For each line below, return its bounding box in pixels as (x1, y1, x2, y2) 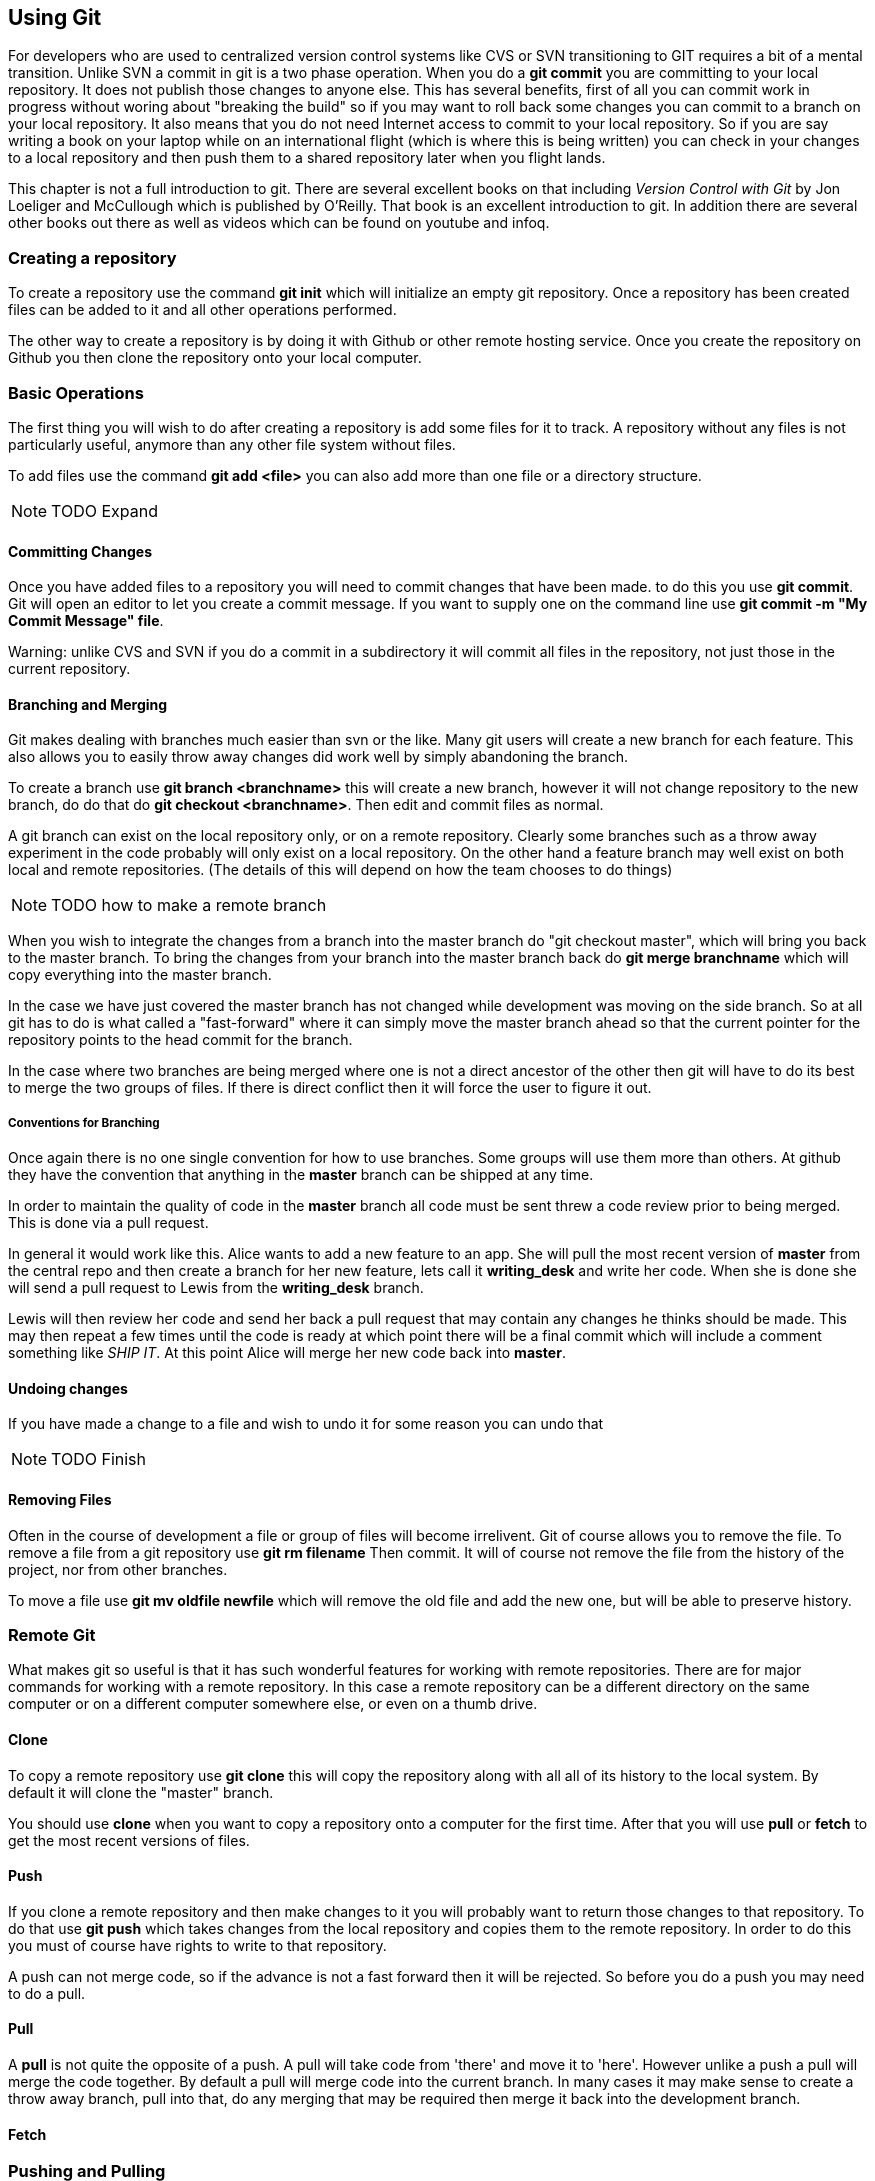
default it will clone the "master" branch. (8, 1783, 274, 1801)
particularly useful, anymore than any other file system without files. (8, 435, 456, 453)
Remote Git (8, 1624, 96, 1645)
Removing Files (8, 1490, 112, 1508)
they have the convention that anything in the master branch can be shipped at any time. (8, 1166, 594, 1184)
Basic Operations (8, 382, 144, 403)
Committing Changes (8, 542, 153, 560)
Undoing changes (8, 1379, 128, 1397)
